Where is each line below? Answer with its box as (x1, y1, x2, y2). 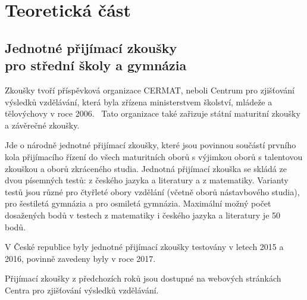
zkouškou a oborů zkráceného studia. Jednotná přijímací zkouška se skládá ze (5, 162, 287, 174)
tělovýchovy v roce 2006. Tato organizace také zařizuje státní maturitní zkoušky (5, 107, 300, 120)
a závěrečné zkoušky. (5, 118, 80, 131)
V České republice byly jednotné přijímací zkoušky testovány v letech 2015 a (5, 240, 284, 253)
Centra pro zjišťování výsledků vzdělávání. (5, 283, 159, 296)
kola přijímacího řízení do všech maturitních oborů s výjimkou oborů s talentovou (5, 150, 303, 162)
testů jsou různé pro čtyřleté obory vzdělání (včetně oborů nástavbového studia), (5, 185, 300, 198)
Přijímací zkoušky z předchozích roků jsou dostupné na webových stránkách (5, 272, 281, 285)
